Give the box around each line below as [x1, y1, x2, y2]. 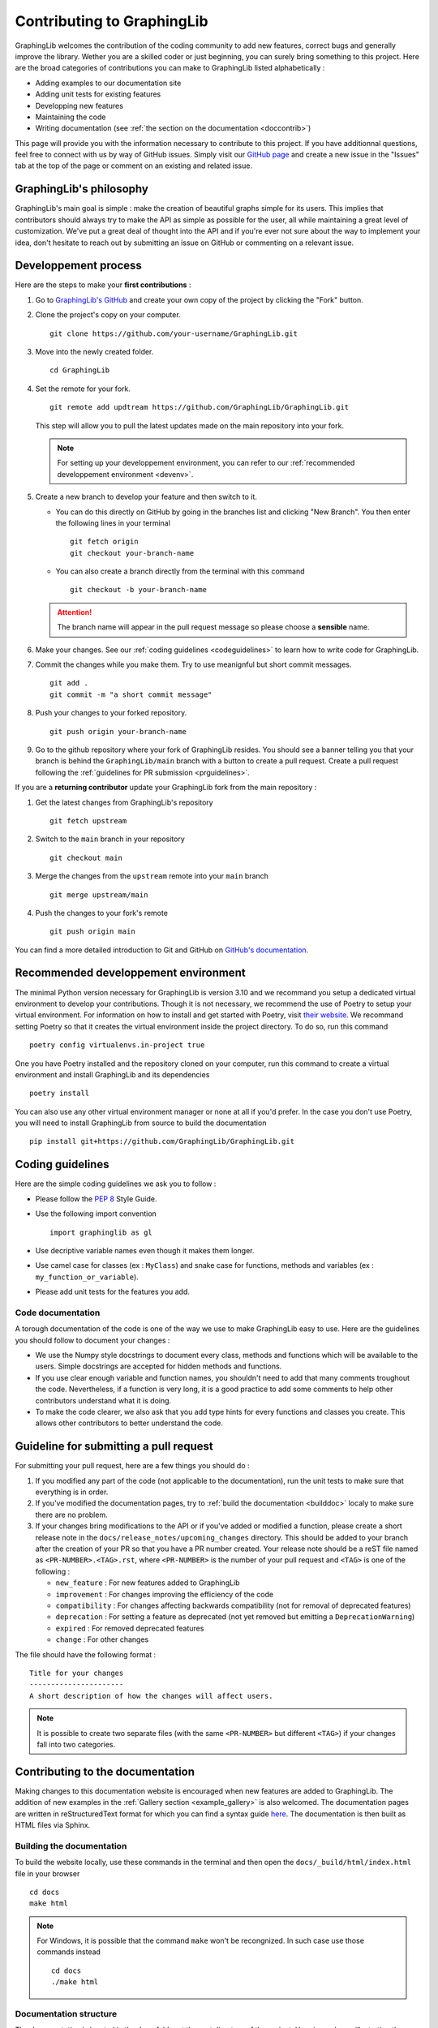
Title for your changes [29, 1668, 124, 1678]
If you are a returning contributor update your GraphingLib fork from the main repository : [15, 783, 317, 793]
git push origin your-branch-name [49, 727, 187, 736]
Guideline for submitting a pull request [15, 1440, 214, 1454]
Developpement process [15, 259, 142, 273]
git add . [49, 678, 88, 688]
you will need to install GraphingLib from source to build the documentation [15, 1118, 267, 1128]
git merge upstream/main [49, 890, 148, 900]
